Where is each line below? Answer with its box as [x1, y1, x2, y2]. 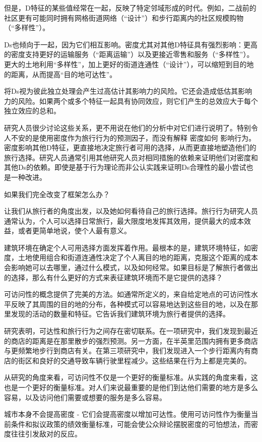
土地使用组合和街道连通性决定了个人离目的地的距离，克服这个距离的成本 [18, 252, 258, 263]
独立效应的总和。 [4, 105, 60, 116]
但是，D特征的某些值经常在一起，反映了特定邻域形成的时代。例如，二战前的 [4, 3, 256, 13]
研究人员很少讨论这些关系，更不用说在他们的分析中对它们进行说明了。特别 [4, 122, 251, 133]
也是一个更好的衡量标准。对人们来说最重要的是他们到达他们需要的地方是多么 [4, 382, 258, 392]
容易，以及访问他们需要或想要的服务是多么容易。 [4, 392, 166, 402]
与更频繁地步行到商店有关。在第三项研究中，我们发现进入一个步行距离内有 [4, 345, 251, 356]
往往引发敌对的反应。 [11, 428, 82, 439]
